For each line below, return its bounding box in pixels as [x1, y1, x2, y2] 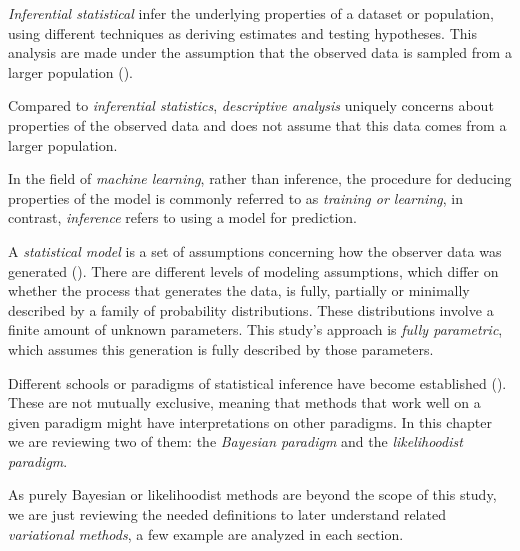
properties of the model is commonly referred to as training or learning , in [8, 187, 463, 208]
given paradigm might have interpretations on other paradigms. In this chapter [8, 411, 492, 432]
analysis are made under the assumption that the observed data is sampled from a [8, 42, 512, 63]
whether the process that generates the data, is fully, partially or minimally [8, 280, 470, 301]
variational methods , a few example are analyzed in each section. [8, 523, 404, 544]
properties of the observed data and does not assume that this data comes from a [8, 114, 507, 135]
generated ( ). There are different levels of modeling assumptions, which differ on [8, 260, 499, 281]
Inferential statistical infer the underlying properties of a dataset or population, [8, 3, 494, 23]
